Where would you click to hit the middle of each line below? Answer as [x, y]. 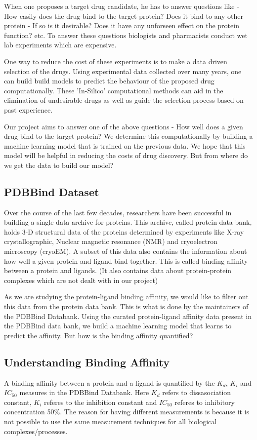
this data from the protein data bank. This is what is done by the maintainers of [126, 306]
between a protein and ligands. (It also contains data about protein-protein [118, 270]
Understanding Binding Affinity [87, 362]
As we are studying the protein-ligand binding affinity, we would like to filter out [126, 297]
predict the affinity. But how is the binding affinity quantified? [99, 335]
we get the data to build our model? [59, 165]
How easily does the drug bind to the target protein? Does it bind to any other [124, 16]
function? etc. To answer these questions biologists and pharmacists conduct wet [126, 35]
